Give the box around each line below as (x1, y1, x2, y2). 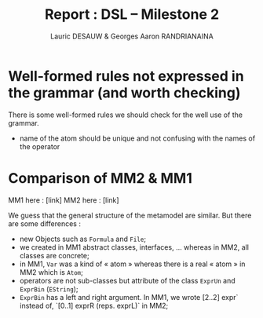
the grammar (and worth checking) (8, 84, 241, 101)
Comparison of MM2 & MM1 (8, 169, 192, 187)
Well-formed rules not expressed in (8, 67, 245, 85)
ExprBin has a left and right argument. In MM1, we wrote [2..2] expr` (19, 292, 239, 302)
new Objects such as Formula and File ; (19, 234, 147, 243)
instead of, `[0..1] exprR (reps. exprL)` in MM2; (19, 301, 169, 310)
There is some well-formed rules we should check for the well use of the (8, 110, 243, 119)
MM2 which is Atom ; (19, 267, 84, 276)
